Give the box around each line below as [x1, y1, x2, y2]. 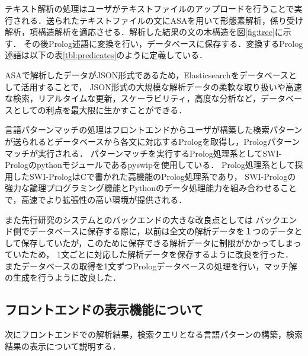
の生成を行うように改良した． [5, 271, 121, 284]
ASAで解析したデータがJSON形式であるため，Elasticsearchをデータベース [5, 68, 288, 81]
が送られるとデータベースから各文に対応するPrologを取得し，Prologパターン [5, 135, 300, 147]
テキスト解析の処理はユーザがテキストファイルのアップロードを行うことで [5, 2, 294, 14]
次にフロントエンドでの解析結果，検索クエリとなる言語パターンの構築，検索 [5, 328, 303, 341]
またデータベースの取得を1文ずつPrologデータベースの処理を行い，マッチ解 [5, 259, 297, 272]
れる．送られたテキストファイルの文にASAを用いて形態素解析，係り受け [21, 14, 303, 26]
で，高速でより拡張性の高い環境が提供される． [5, 193, 187, 205]
